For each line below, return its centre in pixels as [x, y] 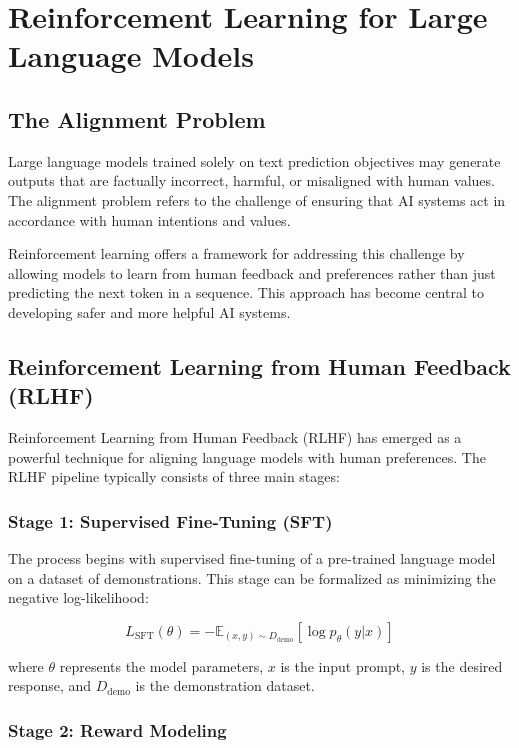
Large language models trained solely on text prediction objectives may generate [254, 160]
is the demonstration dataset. [225, 685]
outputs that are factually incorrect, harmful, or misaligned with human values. [251, 180]
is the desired [462, 665]
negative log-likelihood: [78, 597]
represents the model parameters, [161, 665]
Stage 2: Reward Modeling [117, 730]
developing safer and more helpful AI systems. [149, 311]
